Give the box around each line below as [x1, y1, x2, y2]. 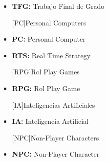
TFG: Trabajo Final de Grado [12, 1, 105, 11]
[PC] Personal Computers [12, 17, 86, 27]
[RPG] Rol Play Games [12, 67, 80, 77]
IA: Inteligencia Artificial [12, 116, 88, 126]
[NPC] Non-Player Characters [12, 132, 99, 142]
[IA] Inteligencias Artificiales [12, 99, 95, 110]
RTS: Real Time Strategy [12, 50, 91, 60]
